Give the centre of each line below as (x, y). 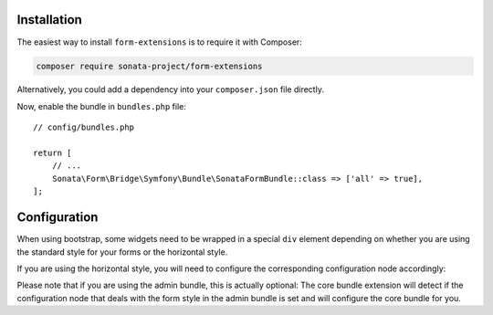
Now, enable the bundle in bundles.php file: (102, 106)
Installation (49, 20)
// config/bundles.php (84, 127)
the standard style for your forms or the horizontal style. (122, 252)
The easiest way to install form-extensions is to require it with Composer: (160, 42)
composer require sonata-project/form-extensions (149, 66)
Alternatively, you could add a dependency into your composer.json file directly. (170, 89)
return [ (52, 153)
